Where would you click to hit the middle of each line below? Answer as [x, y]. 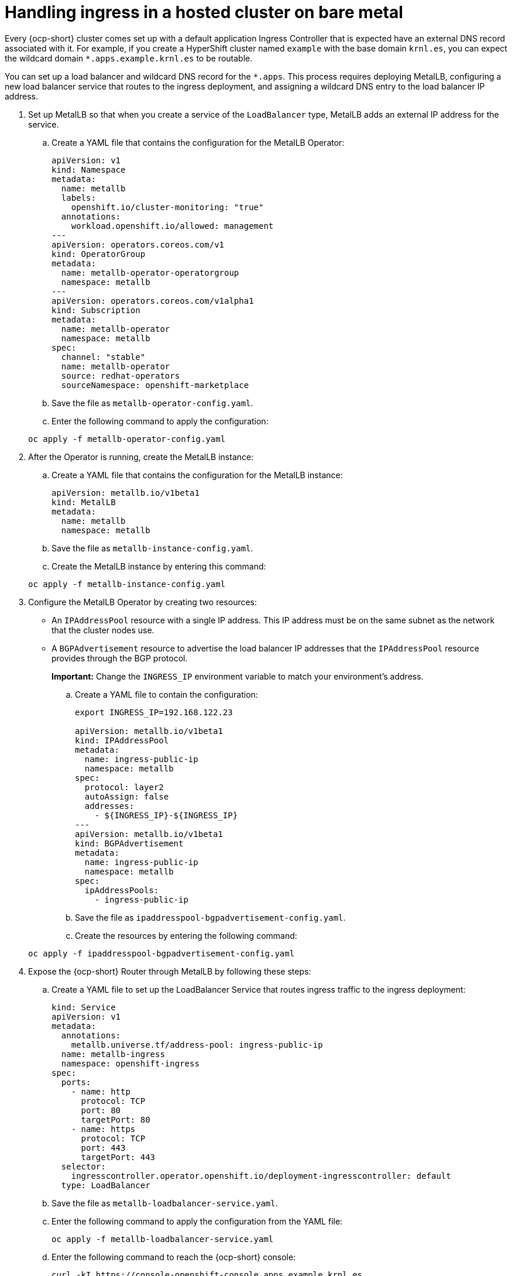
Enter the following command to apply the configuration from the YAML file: [197, 1221]
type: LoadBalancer [106, 1185]
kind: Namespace [89, 169]
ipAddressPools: [122, 890]
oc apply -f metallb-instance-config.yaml [127, 584]
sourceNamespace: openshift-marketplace [155, 385]
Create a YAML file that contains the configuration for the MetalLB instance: [197, 475]
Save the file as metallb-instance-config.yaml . [152, 548]
